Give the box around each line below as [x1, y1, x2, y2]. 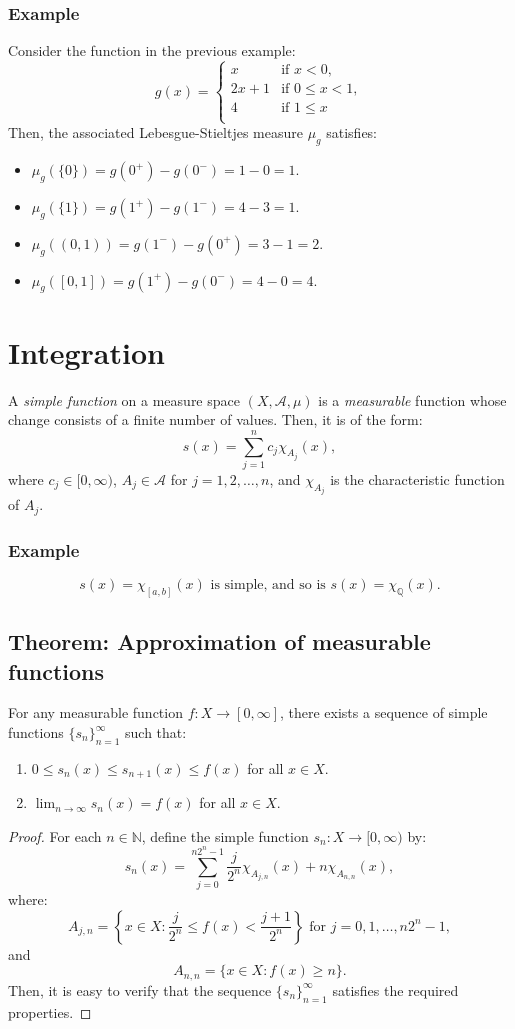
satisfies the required [332, 979, 459, 1000]
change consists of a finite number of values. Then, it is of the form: [8, 409, 423, 430]
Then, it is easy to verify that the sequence [8, 979, 272, 1000]
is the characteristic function [330, 468, 505, 489]
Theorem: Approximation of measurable [8, 626, 431, 657]
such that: [125, 722, 187, 743]
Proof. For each [8, 825, 102, 846]
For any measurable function [8, 702, 183, 723]
